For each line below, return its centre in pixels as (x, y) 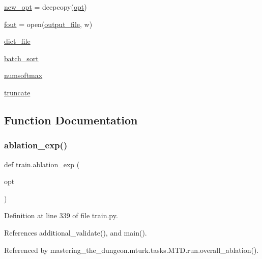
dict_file (17, 41)
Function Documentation (71, 120)
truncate (17, 92)
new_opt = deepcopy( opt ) (46, 7)
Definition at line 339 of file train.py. (61, 215)
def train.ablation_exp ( (42, 164)
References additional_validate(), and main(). (76, 232)
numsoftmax (23, 75)
